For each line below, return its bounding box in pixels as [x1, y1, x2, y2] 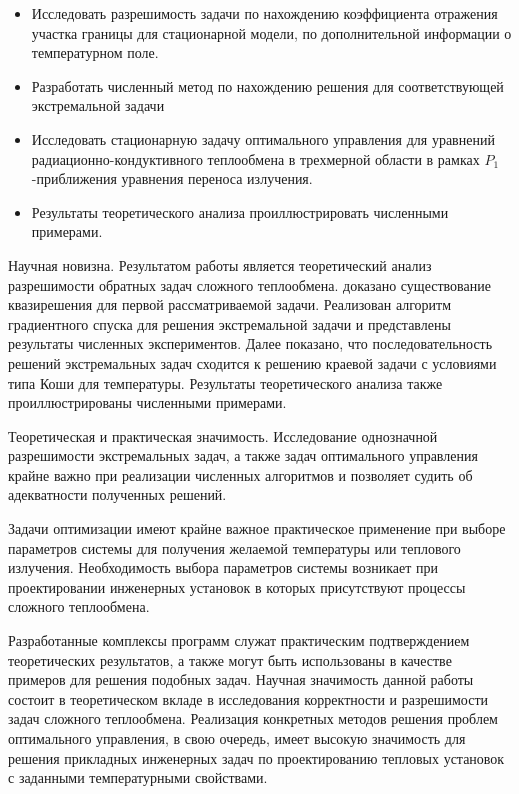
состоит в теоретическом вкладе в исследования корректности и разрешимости [8, 688, 489, 709]
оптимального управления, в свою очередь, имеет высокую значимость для [8, 728, 466, 748]
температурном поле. [31, 42, 159, 63]
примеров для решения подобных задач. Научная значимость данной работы [8, 669, 474, 690]
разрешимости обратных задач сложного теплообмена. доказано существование [8, 274, 491, 295]
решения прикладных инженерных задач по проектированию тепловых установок [8, 747, 505, 768]
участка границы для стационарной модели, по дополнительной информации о [31, 22, 512, 43]
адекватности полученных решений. [8, 484, 227, 505]
